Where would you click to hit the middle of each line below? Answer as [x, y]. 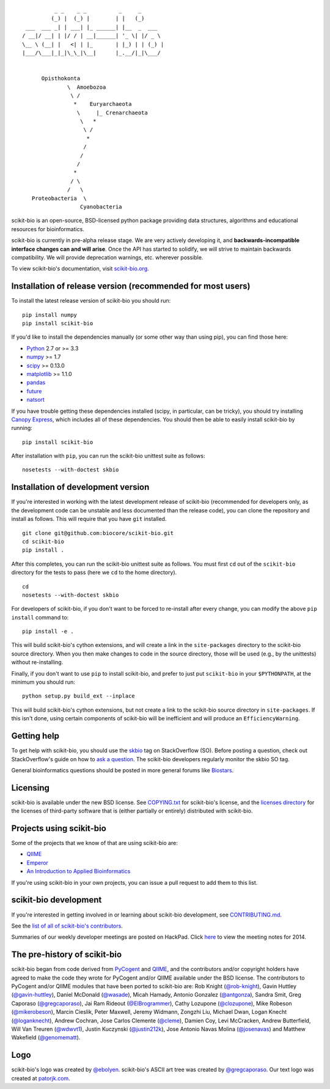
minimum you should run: [43, 682]
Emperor [38, 863]
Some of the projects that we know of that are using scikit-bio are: [95, 843]
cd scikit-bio [43, 541]
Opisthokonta [61, 79]
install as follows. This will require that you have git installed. [89, 519]
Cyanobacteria [101, 207]
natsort [36, 400]
